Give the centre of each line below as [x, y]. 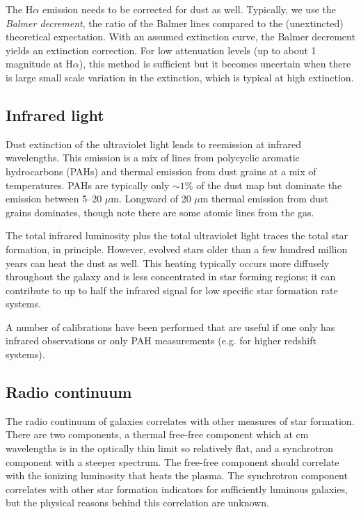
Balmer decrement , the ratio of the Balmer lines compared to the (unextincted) [175, 23]
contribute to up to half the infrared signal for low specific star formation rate [172, 290]
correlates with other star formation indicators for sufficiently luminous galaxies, [177, 489]
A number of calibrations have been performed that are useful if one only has [170, 327]
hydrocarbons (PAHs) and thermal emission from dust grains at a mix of [161, 171]
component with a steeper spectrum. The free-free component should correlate [173, 461]
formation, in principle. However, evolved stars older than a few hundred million [177, 249]
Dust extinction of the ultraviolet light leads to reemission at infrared [153, 144]
